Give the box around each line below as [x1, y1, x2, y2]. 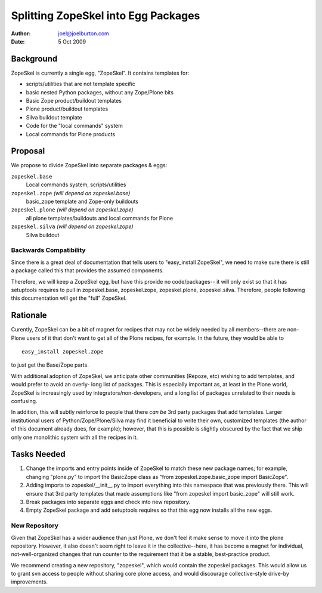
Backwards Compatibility [11, 246, 86, 254]
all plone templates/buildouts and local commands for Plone [26, 214, 173, 222]
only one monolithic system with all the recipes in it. [11, 434, 138, 441]
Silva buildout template [26, 113, 83, 121]
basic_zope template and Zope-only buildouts [26, 198, 139, 205]
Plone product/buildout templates [26, 105, 109, 113]
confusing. [11, 397, 38, 404]
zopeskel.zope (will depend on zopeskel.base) [11, 189, 131, 196]
